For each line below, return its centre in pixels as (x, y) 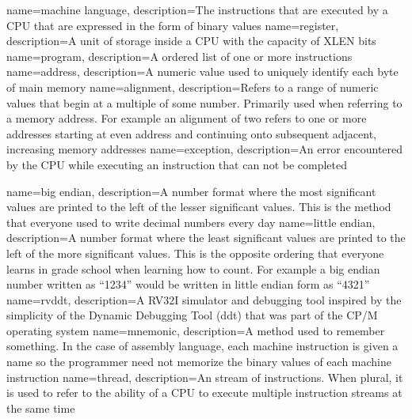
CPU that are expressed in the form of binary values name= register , (173, 25)
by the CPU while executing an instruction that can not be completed (177, 164)
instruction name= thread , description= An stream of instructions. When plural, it (205, 377)
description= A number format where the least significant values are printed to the (206, 238)
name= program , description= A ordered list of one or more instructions (179, 56)
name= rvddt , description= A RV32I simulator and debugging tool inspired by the (204, 299)
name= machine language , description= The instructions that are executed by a (197, 9)
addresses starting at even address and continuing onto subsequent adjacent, (192, 133)
